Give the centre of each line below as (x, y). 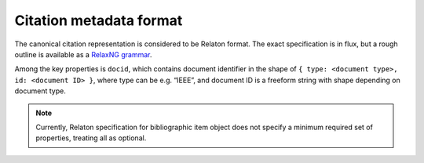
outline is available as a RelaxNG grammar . (83, 54)
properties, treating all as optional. (91, 138)
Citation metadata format (99, 20)
